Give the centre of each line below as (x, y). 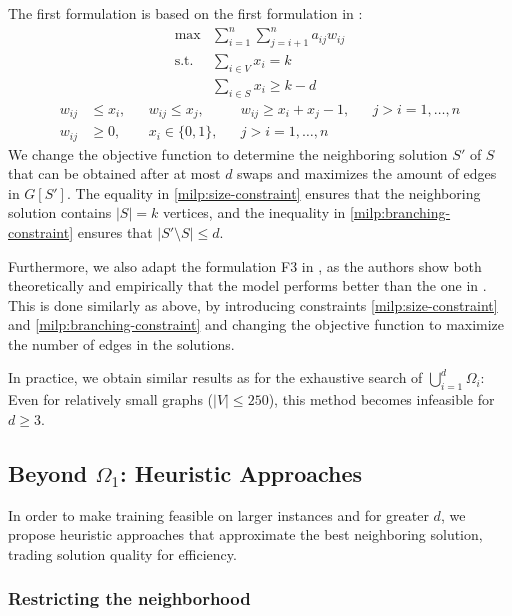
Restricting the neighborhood (129, 598)
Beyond (48, 472)
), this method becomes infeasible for (381, 399)
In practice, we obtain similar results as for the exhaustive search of (215, 377)
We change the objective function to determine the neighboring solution (228, 153)
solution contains (60, 212)
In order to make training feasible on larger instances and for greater (218, 514)
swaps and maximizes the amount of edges (367, 173)
